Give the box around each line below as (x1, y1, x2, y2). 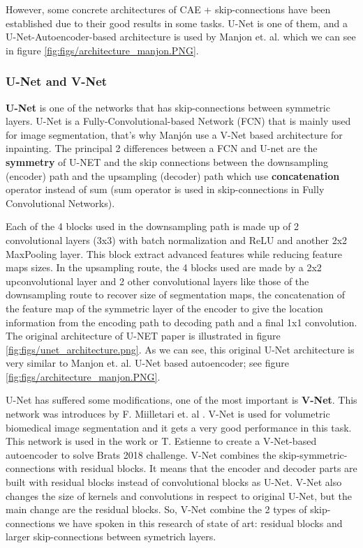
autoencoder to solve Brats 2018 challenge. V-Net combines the (6, 447, 276, 462)
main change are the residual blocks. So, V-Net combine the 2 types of (6, 502, 307, 517)
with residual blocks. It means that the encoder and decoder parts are (58, 461, 357, 475)
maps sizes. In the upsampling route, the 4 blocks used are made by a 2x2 (6, 260, 322, 275)
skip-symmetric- (279, 447, 348, 462)
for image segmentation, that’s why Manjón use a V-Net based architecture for (6, 127, 343, 142)
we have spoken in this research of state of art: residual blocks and (58, 515, 343, 530)
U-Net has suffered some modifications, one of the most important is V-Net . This (6, 393, 357, 407)
